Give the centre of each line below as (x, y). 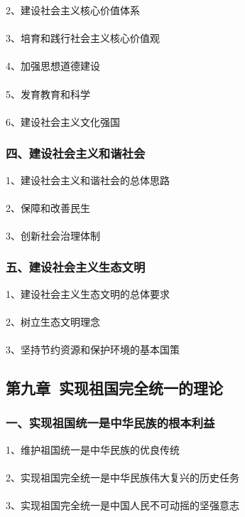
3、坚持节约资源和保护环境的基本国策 (93, 350)
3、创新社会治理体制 (53, 235)
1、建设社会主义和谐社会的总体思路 (88, 180)
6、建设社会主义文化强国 (63, 121)
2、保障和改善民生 (48, 207)
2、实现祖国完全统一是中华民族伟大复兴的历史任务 (123, 477)
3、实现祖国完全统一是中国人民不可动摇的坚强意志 (123, 505)
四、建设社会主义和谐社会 (76, 153)
